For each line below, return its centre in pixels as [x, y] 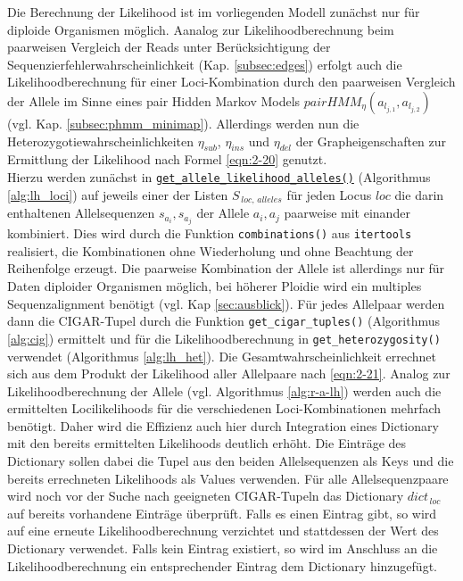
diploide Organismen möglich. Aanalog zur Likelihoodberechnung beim [201, 29]
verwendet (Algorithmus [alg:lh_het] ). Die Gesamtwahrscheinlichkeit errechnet [222, 356]
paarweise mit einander [347, 213]
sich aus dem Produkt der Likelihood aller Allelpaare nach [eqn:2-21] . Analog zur [229, 373]
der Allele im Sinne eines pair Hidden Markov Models [154, 100]
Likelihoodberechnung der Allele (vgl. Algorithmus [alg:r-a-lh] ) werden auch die [224, 390]
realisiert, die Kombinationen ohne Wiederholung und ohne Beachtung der [211, 250]
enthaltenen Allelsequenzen [81, 213]
